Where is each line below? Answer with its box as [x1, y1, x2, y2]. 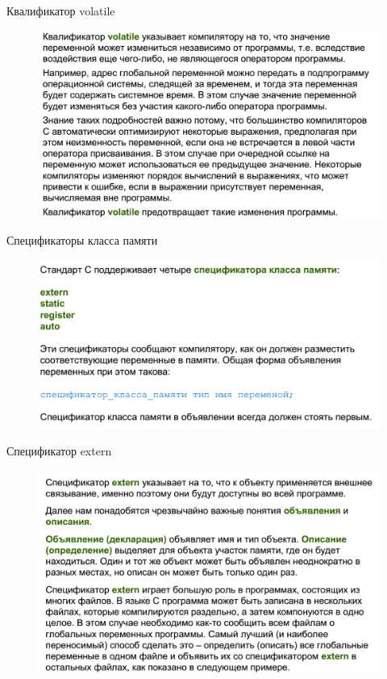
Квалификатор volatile [6, 2, 115, 19]
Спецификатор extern [6, 442, 112, 459]
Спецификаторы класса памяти [6, 232, 158, 249]
